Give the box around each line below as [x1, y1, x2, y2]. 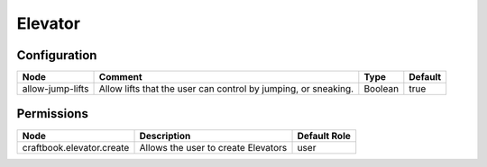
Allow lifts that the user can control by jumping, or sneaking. [98, 83, 354, 95]
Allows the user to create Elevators [139, 141, 288, 154]
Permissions [16, 106, 89, 121]
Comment [98, 71, 143, 83]
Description [139, 129, 191, 142]
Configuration [16, 48, 97, 63]
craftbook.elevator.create [22, 141, 130, 154]
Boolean [363, 83, 400, 95]
